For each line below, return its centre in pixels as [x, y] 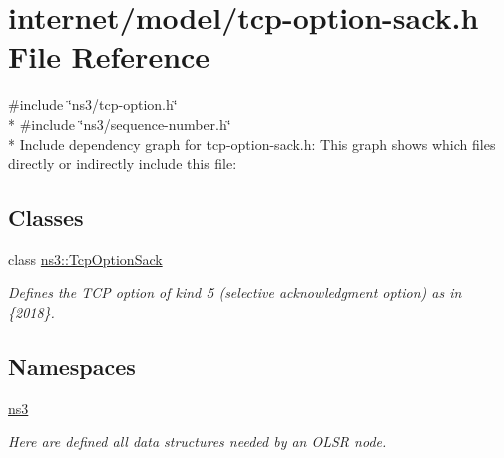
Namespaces [72, 366]
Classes [46, 217]
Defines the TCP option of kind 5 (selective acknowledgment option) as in [235, 292]
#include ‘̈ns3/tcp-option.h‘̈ [93, 104]
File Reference [109, 56]
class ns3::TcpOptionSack [85, 258]
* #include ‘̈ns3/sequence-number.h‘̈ [119, 123]
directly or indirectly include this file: [122, 163]
